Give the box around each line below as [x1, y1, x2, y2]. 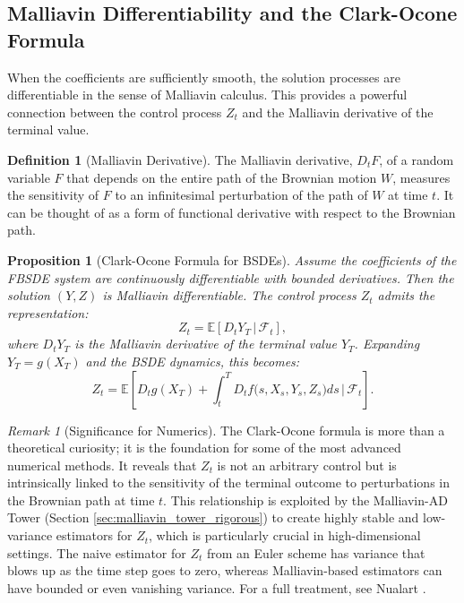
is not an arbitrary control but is [217, 455, 397, 474]
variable [7, 168, 50, 186]
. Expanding [354, 334, 420, 353]
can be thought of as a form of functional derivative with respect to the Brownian [7, 202, 456, 221]
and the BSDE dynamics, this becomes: [85, 351, 300, 370]
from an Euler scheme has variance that [207, 543, 425, 562]
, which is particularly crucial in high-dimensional [149, 526, 421, 545]
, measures [392, 168, 451, 186]
